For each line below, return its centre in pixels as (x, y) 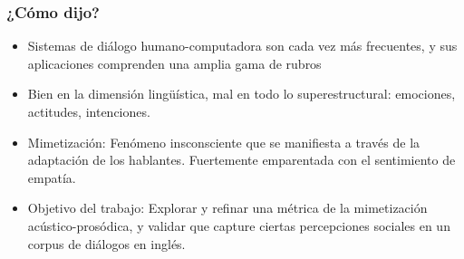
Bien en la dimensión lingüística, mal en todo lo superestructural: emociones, (242, 94)
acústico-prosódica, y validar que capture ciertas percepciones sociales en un (239, 225)
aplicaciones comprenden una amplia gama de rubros (174, 63)
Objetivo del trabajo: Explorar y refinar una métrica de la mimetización (227, 208)
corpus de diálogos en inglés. (106, 243)
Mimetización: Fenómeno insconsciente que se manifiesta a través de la (224, 142)
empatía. (52, 177)
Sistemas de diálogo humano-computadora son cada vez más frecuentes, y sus (242, 46)
